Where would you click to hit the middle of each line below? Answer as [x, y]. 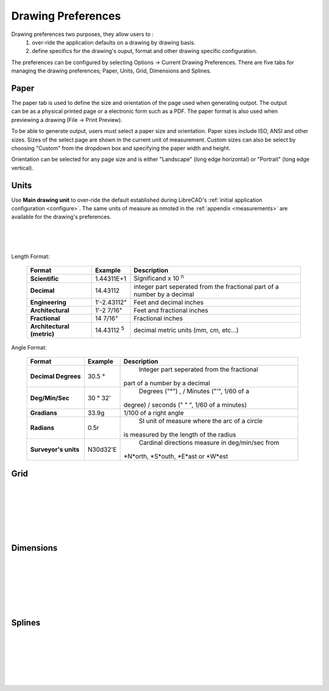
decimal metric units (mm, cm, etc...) [186, 330]
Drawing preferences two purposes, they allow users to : [83, 34]
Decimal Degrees [55, 376]
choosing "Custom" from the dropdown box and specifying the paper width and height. [121, 148]
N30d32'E [102, 449]
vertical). [22, 168]
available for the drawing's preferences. [62, 217]
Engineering [48, 302]
